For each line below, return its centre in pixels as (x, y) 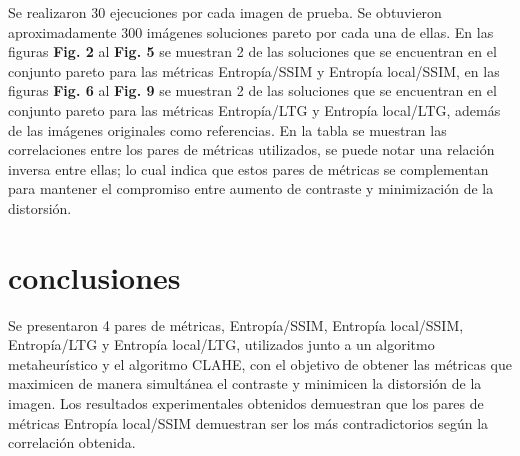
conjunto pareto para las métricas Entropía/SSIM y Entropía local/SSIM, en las (254, 70)
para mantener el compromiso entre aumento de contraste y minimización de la (251, 188)
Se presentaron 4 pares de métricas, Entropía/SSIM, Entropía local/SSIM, (236, 324)
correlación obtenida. (72, 442)
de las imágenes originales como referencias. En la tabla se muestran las (227, 129)
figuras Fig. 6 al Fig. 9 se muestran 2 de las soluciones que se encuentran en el (252, 90)
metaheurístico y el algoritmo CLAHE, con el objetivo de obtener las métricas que (260, 363)
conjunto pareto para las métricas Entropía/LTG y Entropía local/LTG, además (254, 109)
